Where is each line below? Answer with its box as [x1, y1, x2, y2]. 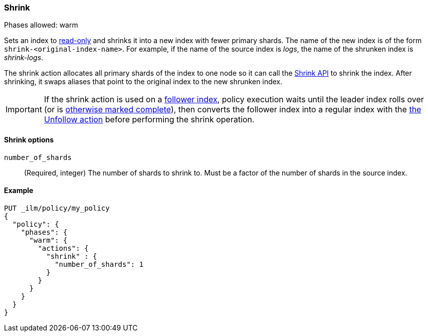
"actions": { [38, 244, 89, 252]
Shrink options [4, 135, 54, 144]
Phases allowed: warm [4, 21, 78, 30]
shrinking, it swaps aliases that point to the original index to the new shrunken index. [4, 77, 283, 86]
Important [6, 104, 42, 115]
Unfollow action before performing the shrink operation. [44, 114, 255, 125]
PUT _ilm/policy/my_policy [4, 204, 110, 212]
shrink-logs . [4, 53, 44, 62]
